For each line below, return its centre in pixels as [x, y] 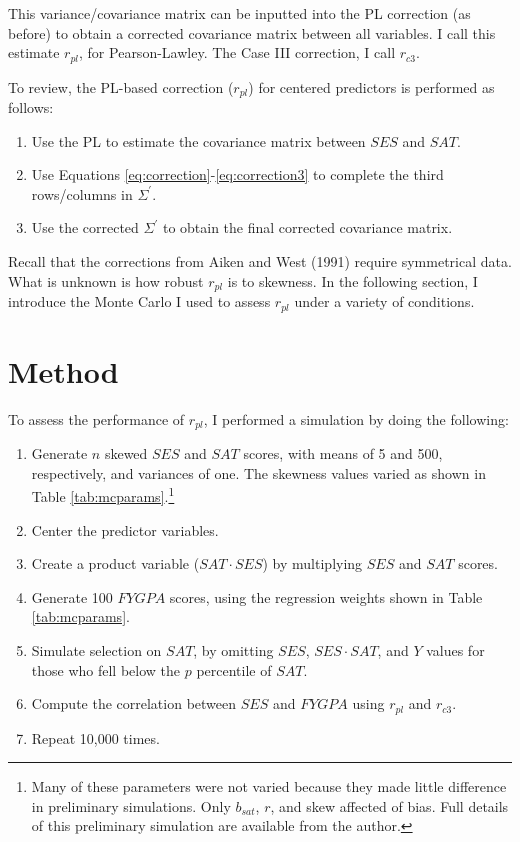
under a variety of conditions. [384, 301]
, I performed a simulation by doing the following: [356, 418]
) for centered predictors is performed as [371, 86]
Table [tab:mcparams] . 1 [103, 494]
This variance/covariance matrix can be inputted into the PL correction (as [239, 13]
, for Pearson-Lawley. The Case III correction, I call [237, 52]
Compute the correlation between [134, 703]
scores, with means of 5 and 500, [343, 453]
